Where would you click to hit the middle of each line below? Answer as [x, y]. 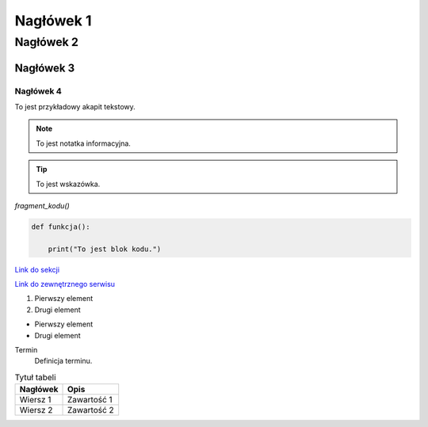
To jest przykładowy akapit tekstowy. [75, 106]
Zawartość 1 [90, 400]
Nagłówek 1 [53, 21]
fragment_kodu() [42, 205]
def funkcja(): [61, 227]
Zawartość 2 [90, 410]
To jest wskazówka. [68, 184]
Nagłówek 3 [45, 68]
